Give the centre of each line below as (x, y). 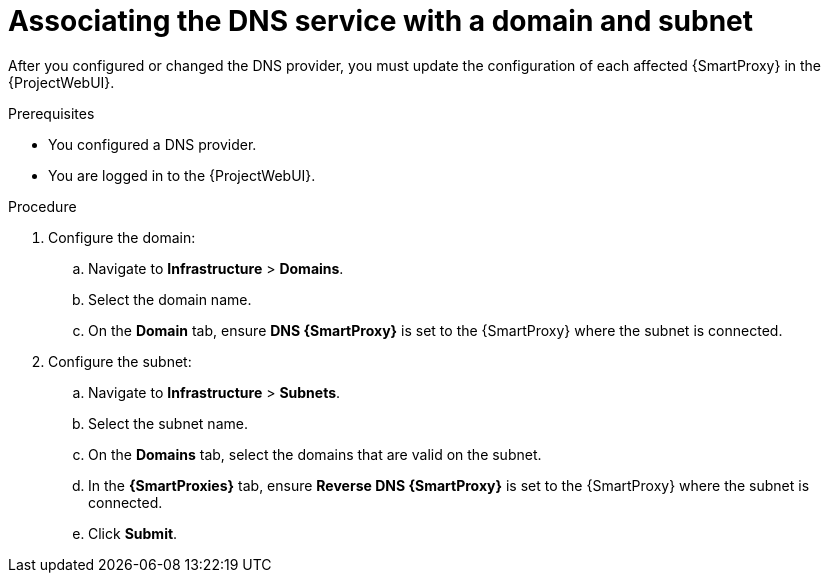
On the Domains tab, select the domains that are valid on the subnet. (315, 454)
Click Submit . (133, 533)
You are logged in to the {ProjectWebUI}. (182, 175)
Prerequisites (51, 113)
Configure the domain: (122, 237)
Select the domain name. (170, 299)
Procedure (42, 206)
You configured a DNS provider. (152, 144)
